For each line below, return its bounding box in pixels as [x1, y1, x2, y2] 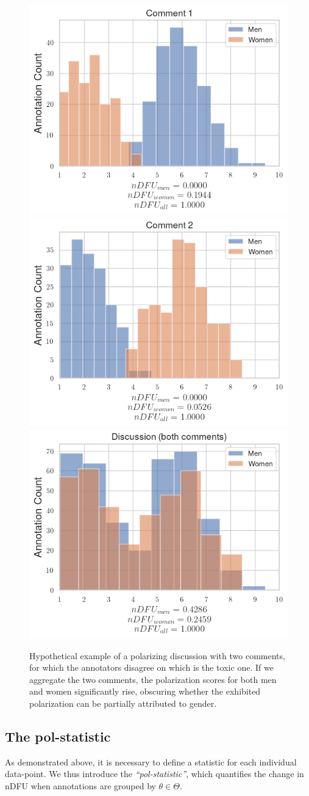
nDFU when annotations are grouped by [5, 779, 156, 792]
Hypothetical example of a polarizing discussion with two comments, [29, 649, 285, 662]
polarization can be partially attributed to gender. [29, 696, 217, 709]
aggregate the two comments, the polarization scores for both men [29, 673, 277, 685]
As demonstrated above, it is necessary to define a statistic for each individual [5, 755, 297, 768]
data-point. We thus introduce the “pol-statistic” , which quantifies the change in [5, 767, 304, 780]
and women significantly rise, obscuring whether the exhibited [29, 685, 261, 698]
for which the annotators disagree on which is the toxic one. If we [29, 661, 274, 674]
